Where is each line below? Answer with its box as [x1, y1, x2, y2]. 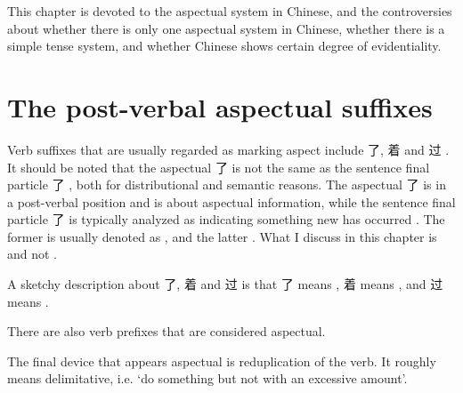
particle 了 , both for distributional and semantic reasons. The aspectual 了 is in [7, 175, 446, 194]
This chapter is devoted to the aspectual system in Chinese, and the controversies [7, 2, 452, 20]
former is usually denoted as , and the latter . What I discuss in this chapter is [7, 227, 437, 245]
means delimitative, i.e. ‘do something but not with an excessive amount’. [7, 369, 408, 388]
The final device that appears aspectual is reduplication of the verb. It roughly [7, 351, 436, 370]
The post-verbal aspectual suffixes [7, 88, 433, 124]
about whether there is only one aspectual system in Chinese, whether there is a [7, 19, 445, 37]
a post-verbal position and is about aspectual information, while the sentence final [7, 192, 456, 211]
